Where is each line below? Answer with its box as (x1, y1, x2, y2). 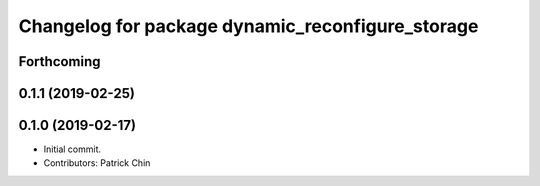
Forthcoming (18, 53, 101, 70)
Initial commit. (43, 143, 102, 155)
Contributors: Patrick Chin (43, 157, 151, 169)
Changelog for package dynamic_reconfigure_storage (18, 15, 479, 37)
